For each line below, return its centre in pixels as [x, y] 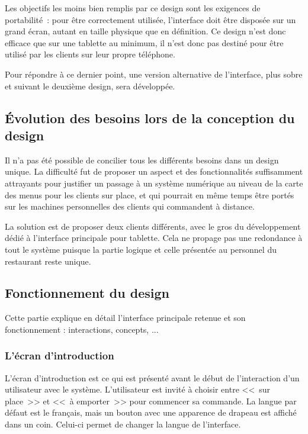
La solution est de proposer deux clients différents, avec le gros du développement [153, 226]
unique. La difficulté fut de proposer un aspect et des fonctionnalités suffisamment [154, 171]
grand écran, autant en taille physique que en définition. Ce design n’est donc [145, 31]
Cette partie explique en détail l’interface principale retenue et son [125, 318]
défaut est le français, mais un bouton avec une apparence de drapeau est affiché [151, 412]
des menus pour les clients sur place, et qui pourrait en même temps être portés [150, 195]
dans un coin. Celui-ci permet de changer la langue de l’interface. [123, 424]
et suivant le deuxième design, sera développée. [90, 86]
